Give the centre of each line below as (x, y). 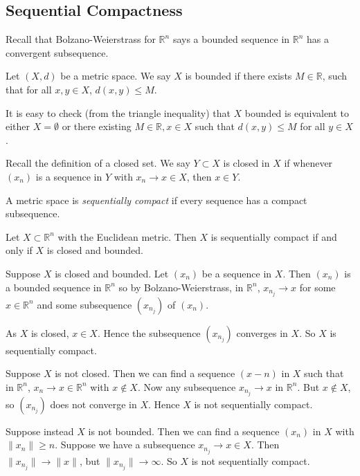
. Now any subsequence (187, 386)
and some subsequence (84, 304)
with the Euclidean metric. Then (127, 236)
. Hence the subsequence (149, 332)
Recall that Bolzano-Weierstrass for (81, 39)
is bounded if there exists (238, 76)
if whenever (308, 163)
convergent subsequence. (57, 52)
